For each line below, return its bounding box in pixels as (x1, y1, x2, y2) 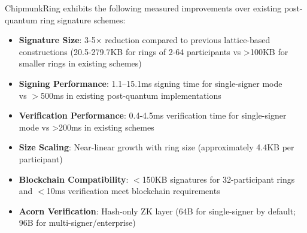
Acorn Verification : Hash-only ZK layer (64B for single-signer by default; (19, 204, 296, 217)
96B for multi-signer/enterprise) (19, 216, 136, 229)
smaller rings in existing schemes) (19, 57, 142, 69)
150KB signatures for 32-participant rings (142, 173, 295, 185)
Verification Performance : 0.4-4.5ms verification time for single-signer (19, 109, 287, 122)
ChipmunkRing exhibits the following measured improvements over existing (5, 2, 282, 14)
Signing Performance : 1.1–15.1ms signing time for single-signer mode (19, 77, 282, 89)
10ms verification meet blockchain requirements (46, 184, 220, 197)
